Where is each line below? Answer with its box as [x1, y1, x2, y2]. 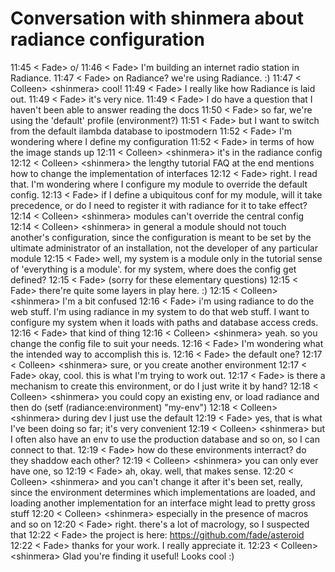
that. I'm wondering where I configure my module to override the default [10, 178, 308, 190]
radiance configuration [10, 28, 205, 51]
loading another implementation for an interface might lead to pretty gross [10, 497, 316, 509]
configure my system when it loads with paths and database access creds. [10, 316, 319, 328]
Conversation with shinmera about [10, 7, 305, 30]
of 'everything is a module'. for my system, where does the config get [10, 263, 297, 275]
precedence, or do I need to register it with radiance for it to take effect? [10, 199, 308, 211]
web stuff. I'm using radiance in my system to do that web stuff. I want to [10, 305, 310, 317]
